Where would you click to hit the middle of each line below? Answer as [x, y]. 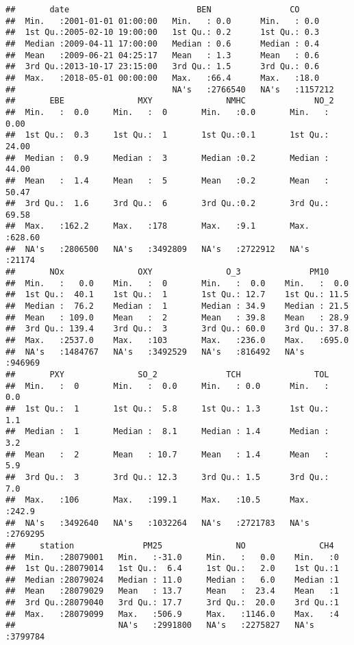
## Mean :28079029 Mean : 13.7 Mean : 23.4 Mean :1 [172, 591]
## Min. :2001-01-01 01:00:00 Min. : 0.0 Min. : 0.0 [163, 21]
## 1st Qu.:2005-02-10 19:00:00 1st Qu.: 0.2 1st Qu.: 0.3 [163, 33]
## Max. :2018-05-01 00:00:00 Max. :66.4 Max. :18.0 [163, 78]
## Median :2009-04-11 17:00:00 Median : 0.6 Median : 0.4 [163, 43]
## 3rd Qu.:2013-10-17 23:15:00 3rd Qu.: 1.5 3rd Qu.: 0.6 [163, 67]
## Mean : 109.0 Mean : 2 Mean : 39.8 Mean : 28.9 [177, 317]
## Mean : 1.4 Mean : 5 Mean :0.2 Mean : [167, 180]
